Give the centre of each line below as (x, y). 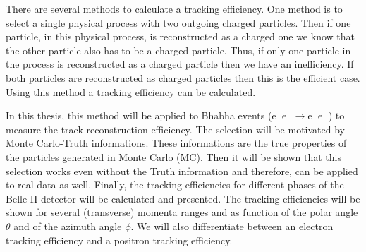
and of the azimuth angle (68, 226)
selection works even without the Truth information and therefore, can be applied (182, 170)
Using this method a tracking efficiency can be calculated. (131, 91)
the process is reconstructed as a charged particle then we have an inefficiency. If (180, 64)
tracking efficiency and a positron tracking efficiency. (119, 240)
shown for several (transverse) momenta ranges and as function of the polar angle (182, 212)
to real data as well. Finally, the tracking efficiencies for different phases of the (175, 185)
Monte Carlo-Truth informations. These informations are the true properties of (176, 143)
